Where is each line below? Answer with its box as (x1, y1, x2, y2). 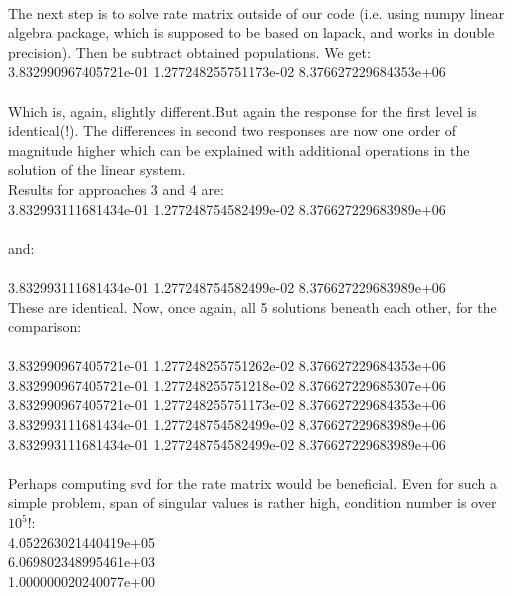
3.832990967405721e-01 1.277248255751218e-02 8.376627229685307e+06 (8, 374, 446, 395)
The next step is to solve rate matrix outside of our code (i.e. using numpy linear (8, 2, 505, 23)
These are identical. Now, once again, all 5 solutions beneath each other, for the (8, 296, 497, 317)
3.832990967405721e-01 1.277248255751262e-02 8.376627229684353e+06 (8, 355, 446, 376)
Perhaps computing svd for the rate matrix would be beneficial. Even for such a (8, 472, 497, 493)
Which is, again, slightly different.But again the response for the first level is (8, 100, 477, 121)
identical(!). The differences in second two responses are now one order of (8, 120, 457, 141)
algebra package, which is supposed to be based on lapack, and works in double (8, 22, 495, 43)
